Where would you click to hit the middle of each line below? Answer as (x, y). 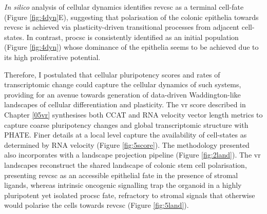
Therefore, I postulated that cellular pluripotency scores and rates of (112, 74)
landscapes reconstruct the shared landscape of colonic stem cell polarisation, (126, 164)
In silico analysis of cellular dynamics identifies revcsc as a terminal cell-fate (124, 7)
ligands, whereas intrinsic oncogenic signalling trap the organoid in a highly (123, 185)
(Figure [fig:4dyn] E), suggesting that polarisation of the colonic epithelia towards (131, 17)
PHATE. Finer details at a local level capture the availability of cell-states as (126, 135)
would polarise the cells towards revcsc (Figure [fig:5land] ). (97, 205)
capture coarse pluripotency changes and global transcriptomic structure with (126, 124)
